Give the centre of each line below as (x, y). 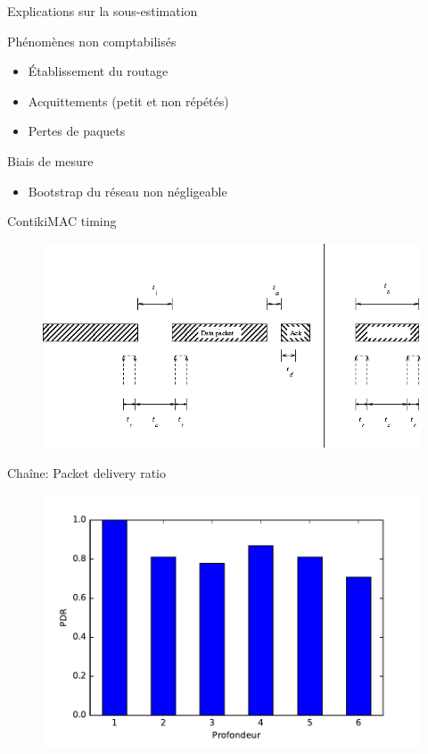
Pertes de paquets (77, 131)
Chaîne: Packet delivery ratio (86, 473)
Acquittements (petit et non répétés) (128, 101)
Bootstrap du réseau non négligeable (128, 191)
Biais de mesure (50, 160)
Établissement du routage (98, 71)
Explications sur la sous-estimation (103, 11)
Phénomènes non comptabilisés (92, 41)
